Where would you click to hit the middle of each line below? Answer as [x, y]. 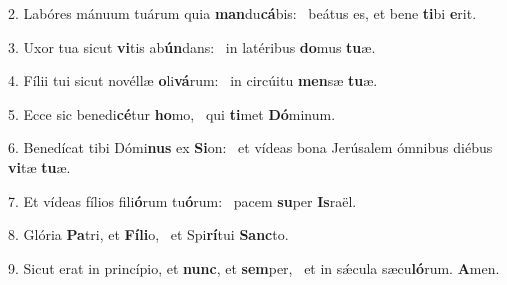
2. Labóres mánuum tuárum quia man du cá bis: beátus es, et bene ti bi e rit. [242, 13]
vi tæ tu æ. [39, 166]
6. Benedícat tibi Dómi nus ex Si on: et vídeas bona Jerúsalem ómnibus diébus [250, 147]
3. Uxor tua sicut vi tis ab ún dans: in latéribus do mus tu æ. [192, 46]
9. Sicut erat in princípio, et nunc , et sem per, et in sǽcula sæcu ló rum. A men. [254, 267]
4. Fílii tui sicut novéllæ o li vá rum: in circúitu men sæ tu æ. [193, 80]
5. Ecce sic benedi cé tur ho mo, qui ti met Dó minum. [172, 113]
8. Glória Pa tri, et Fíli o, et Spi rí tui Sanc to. [148, 234]
